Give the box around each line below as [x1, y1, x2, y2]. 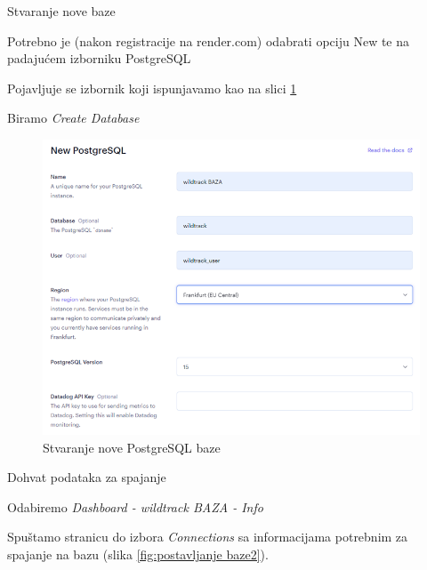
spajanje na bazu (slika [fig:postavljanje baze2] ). [7, 545, 269, 564]
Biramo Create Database [7, 108, 140, 127]
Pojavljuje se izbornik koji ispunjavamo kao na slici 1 [7, 78, 297, 97]
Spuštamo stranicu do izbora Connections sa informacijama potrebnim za [7, 527, 408, 546]
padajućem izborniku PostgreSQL [7, 49, 191, 68]
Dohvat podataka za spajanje [7, 468, 166, 486]
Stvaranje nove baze [7, 2, 116, 20]
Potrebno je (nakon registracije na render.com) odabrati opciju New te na [7, 31, 410, 50]
